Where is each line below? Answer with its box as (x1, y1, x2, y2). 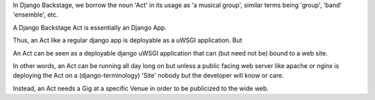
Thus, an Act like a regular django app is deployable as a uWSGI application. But (12, 36, 242, 44)
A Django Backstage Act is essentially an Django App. (12, 23, 167, 31)
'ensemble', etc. (12, 10, 58, 19)
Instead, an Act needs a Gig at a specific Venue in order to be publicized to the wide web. (12, 84, 269, 92)
